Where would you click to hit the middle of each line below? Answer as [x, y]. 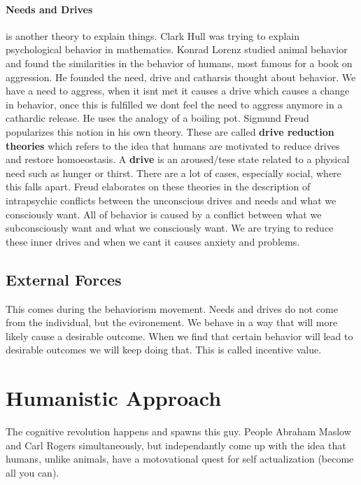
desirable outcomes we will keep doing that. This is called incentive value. [164, 350]
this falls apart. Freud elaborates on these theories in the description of [158, 187]
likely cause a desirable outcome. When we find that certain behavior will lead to [179, 336]
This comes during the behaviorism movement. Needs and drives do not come [172, 308]
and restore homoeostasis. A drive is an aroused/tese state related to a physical [178, 159]
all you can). [33, 472]
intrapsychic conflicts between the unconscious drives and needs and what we [171, 200]
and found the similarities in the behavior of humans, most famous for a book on [179, 63]
